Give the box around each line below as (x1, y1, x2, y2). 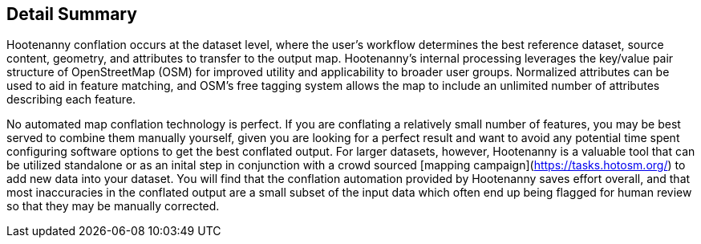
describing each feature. (6, 92, 136, 107)
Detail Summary (6, 4, 137, 24)
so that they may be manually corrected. (6, 199, 220, 213)
